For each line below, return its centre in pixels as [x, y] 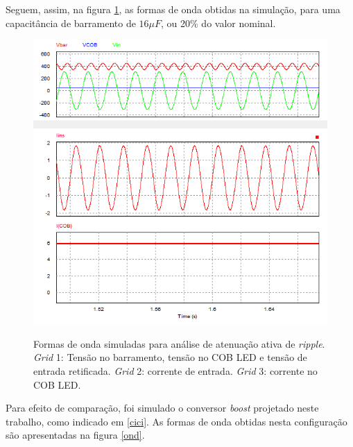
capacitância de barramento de [71, 23]
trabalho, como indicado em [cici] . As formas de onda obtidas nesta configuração [176, 421]
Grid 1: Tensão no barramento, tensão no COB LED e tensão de [170, 357]
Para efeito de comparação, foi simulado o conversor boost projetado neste [162, 408]
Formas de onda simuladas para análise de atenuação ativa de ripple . [179, 343]
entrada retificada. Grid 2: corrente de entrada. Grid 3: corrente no [175, 371]
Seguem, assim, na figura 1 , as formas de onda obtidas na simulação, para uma [173, 9]
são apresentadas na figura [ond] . [75, 435]
